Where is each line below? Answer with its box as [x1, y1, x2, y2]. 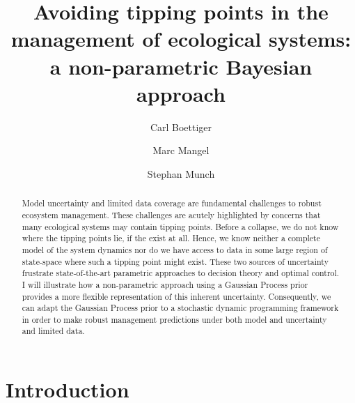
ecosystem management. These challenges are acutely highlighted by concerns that [22, 208, 321, 220]
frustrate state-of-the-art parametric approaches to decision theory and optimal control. [22, 267, 340, 279]
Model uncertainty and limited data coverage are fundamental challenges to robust [22, 197, 322, 209]
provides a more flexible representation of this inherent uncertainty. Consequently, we [22, 290, 331, 302]
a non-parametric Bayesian [49, 52, 313, 80]
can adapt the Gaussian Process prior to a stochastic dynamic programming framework [22, 302, 339, 314]
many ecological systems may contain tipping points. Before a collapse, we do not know [22, 220, 339, 232]
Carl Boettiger [150, 119, 212, 134]
